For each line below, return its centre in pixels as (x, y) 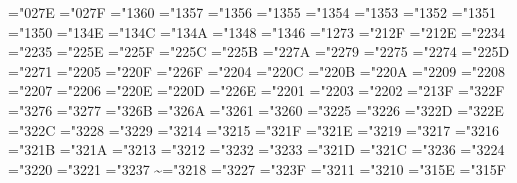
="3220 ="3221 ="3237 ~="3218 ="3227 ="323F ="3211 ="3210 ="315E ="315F (257, 168)
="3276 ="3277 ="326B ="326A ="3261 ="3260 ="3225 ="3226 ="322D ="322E (256, 109)
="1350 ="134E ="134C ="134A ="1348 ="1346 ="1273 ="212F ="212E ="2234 (257, 31)
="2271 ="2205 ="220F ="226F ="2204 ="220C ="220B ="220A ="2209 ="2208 (257, 70)
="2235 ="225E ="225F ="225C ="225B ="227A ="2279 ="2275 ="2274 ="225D (259, 51)
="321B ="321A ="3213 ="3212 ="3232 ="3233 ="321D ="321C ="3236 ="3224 (256, 149)
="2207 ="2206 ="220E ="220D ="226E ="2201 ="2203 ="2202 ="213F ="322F (256, 90)
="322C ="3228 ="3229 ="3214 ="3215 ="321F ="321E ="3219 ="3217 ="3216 (254, 129)
